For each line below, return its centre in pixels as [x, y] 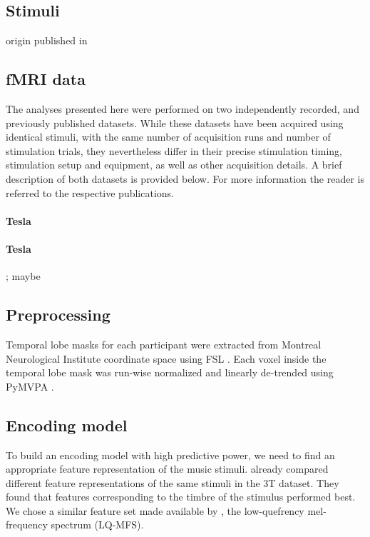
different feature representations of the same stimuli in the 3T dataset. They [173, 482]
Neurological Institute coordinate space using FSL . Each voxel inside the [166, 358]
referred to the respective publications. [90, 192]
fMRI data [46, 79]
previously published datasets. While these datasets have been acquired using [175, 122]
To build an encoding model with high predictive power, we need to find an [170, 455]
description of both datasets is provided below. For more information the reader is [185, 178]
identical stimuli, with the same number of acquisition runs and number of [168, 137]
